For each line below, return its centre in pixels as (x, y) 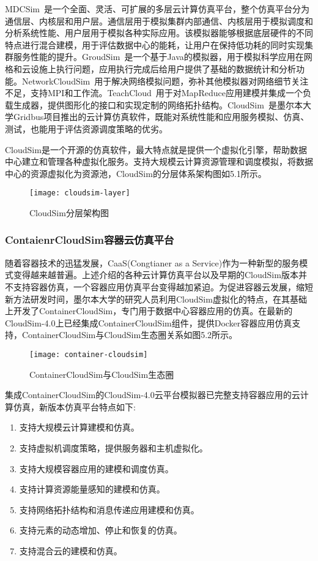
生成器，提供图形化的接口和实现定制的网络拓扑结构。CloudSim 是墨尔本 (158, 104)
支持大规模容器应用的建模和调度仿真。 (96, 468)
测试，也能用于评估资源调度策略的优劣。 (86, 128)
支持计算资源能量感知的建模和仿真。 (92, 489)
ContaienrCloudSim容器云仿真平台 (90, 240)
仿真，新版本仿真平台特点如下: (74, 406)
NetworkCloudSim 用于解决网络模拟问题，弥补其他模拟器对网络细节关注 (165, 81)
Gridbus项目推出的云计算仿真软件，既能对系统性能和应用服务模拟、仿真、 (161, 117)
